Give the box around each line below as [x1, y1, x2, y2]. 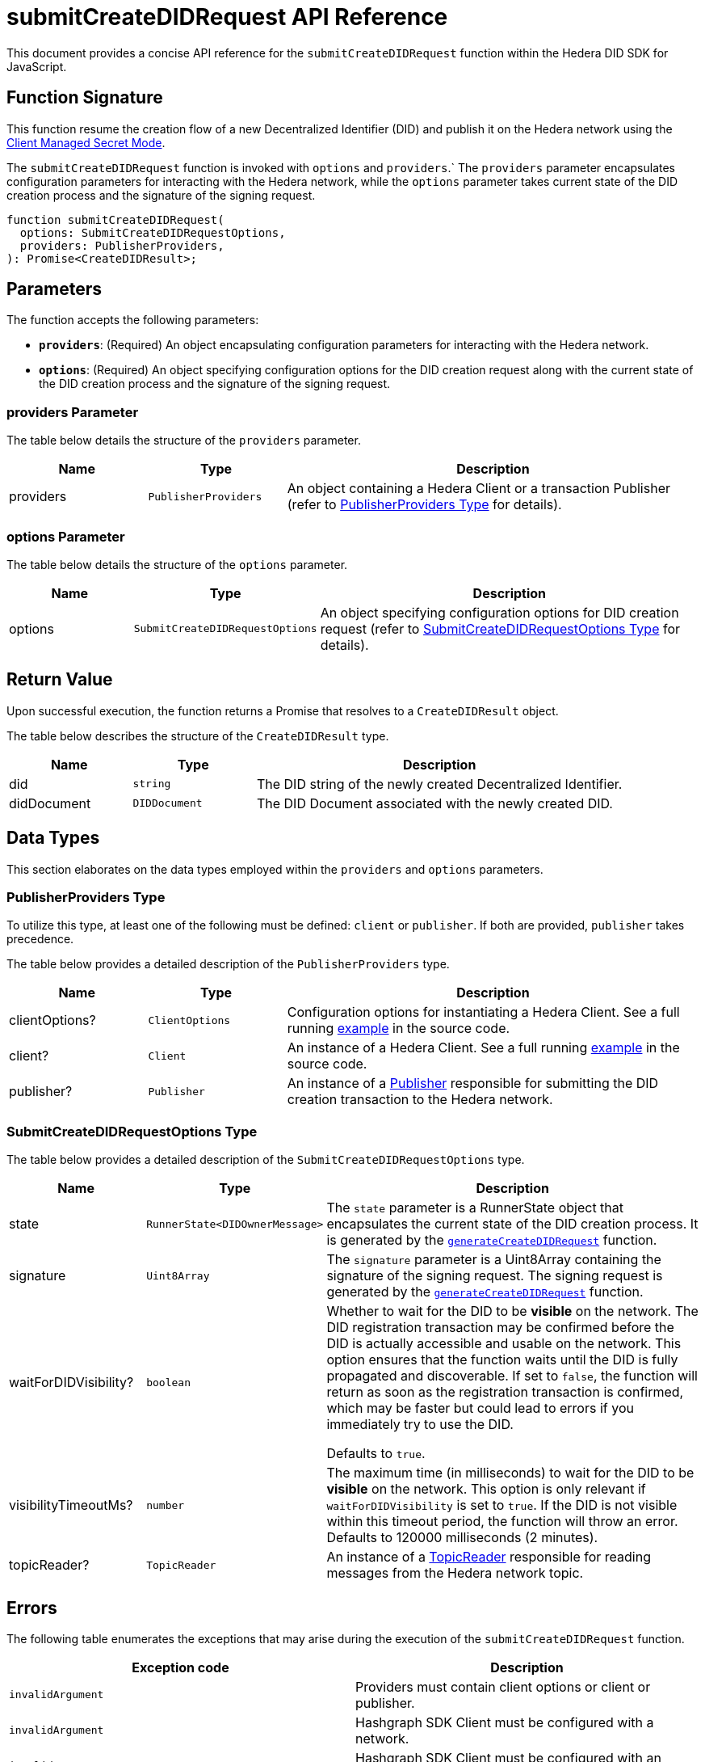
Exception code [132, 1659, 229, 1676]
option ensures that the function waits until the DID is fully [326, 1351, 678, 1368]
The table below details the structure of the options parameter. [6, 557, 348, 571]
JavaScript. [6, 59, 67, 74]
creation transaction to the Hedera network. [287, 1091, 553, 1108]
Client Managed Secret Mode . [6, 135, 166, 150]
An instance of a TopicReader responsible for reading [326, 1549, 651, 1566]
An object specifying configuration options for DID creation [320, 604, 679, 621]
